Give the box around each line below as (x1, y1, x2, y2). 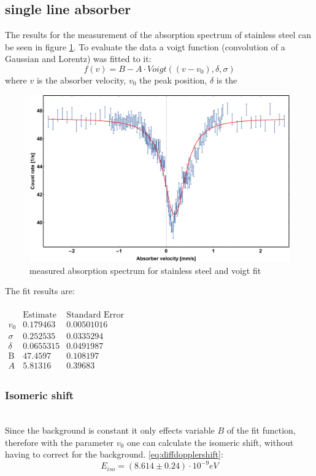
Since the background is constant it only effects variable (5, 424, 215, 437)
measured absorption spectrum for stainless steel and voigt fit (29, 263, 261, 276)
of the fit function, (226, 424, 296, 437)
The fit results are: (5, 284, 75, 297)
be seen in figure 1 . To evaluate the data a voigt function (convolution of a (5, 40, 285, 53)
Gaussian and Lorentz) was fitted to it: (5, 52, 152, 65)
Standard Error (66, 310, 125, 319)
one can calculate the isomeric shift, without (126, 435, 294, 448)
